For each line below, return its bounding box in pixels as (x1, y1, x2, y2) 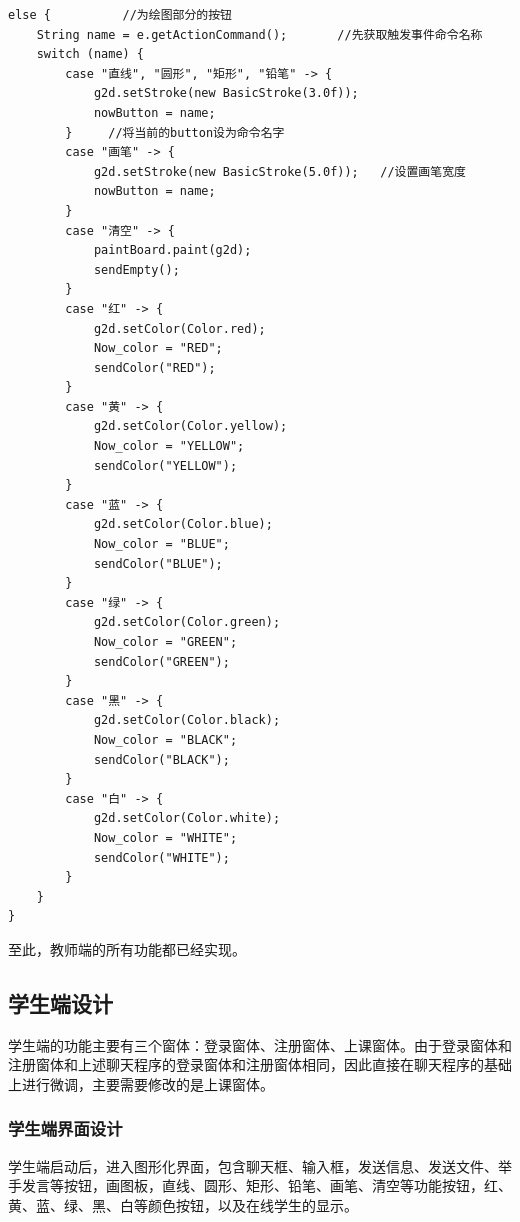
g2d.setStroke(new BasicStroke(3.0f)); (93, 86, 359, 101)
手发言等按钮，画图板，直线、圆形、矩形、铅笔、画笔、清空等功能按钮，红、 (8, 1175, 512, 1196)
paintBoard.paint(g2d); (93, 243, 252, 258)
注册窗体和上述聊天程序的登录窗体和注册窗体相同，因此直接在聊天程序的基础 (8, 1054, 512, 1075)
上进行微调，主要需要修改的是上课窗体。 (8, 1073, 274, 1094)
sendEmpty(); (93, 262, 180, 277)
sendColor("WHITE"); (93, 850, 230, 865)
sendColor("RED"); (93, 360, 216, 375)
